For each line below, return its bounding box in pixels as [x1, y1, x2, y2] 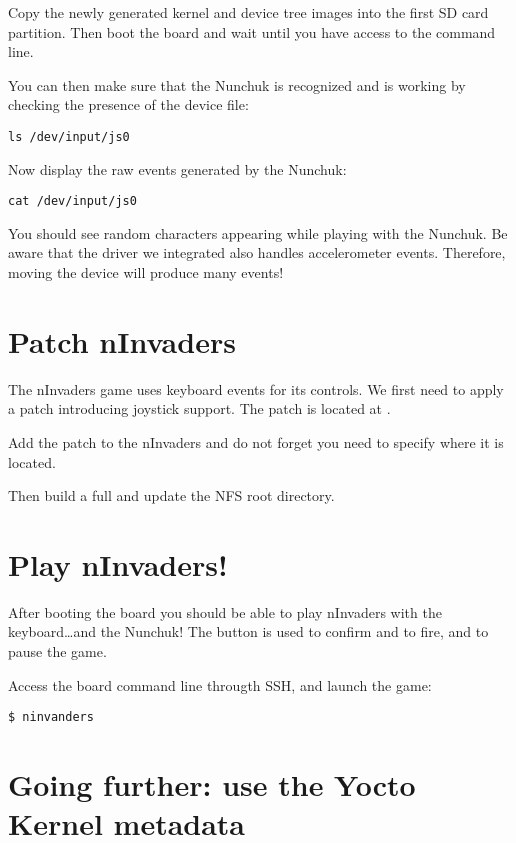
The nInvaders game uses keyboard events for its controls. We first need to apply [8, 378, 504, 399]
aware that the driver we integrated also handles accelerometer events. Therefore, [8, 242, 506, 263]
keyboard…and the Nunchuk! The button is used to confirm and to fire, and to [8, 621, 489, 642]
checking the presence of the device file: [8, 94, 249, 115]
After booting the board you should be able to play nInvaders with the [8, 601, 442, 622]
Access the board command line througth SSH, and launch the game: [8, 674, 432, 695]
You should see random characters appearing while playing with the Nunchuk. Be [8, 222, 508, 243]
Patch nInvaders [8, 320, 236, 361]
